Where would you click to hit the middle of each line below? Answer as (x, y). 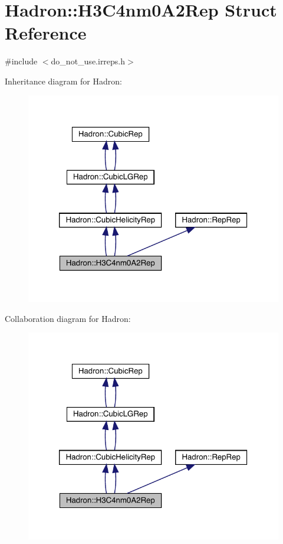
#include (21, 61)
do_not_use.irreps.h (88, 61)
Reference (46, 33)
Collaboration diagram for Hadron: (68, 318)
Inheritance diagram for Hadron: (63, 81)
